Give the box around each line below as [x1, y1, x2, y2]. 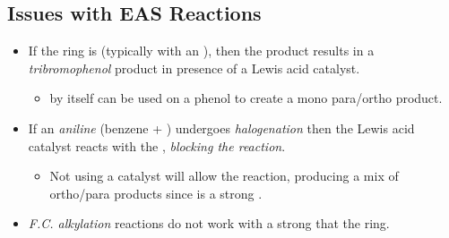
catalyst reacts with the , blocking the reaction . [28, 136, 286, 155]
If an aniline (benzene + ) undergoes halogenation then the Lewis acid [28, 118, 415, 137]
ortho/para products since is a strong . [49, 183, 263, 202]
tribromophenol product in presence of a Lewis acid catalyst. [28, 58, 360, 77]
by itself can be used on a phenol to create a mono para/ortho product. [49, 89, 443, 107]
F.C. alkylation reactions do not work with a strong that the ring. [28, 214, 390, 233]
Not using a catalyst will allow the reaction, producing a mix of [49, 166, 399, 185]
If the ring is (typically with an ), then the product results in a [28, 41, 375, 60]
